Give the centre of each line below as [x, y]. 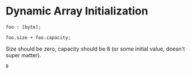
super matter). [24, 55]
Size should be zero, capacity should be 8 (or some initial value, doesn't [95, 49]
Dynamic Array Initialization [77, 11]
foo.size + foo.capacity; [38, 37]
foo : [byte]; [24, 27]
